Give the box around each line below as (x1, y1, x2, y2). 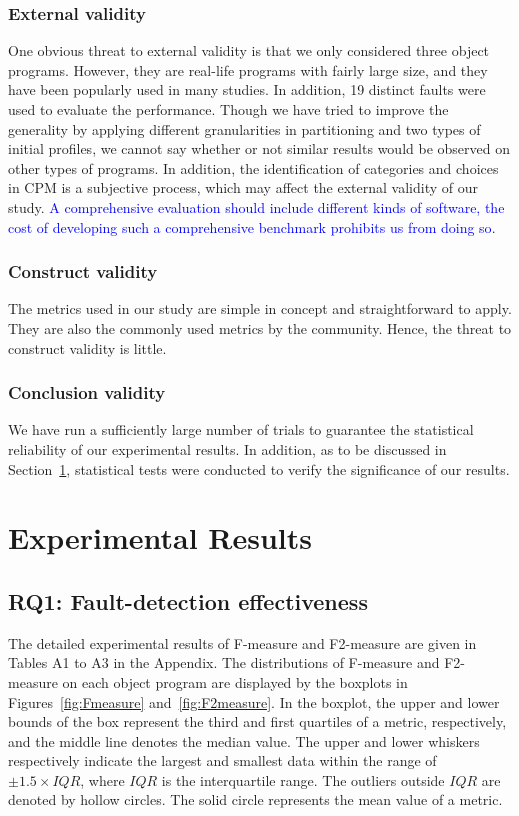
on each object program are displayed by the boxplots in (62, 671, 408, 692)
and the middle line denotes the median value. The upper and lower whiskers (8, 730, 480, 751)
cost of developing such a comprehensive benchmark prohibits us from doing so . (8, 216, 496, 237)
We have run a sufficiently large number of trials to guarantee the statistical (8, 419, 474, 440)
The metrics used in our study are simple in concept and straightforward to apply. (8, 298, 512, 319)
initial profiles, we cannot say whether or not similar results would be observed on (8, 138, 510, 159)
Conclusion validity (8, 380, 166, 405)
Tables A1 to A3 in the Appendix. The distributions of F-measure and (8, 652, 440, 673)
